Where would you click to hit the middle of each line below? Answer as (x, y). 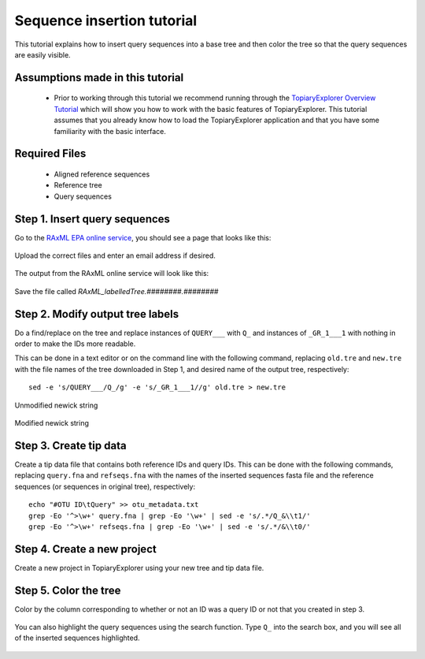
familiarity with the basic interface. (110, 131)
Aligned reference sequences (102, 174)
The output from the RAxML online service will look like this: (112, 274)
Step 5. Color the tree (68, 590)
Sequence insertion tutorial (106, 20)
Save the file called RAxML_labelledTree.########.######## (116, 291)
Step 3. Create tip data (70, 445)
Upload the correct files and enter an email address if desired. (115, 255)
